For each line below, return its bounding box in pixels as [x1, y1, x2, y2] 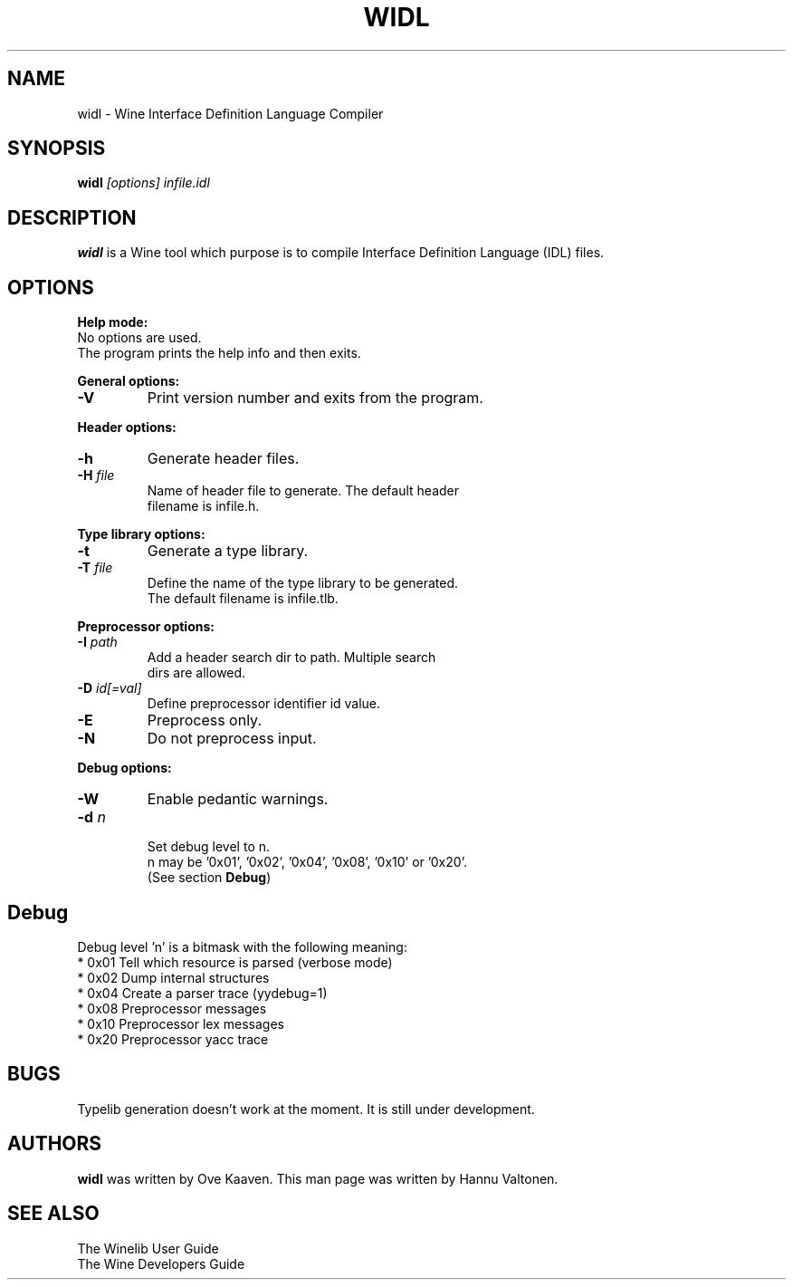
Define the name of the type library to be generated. [147, 575, 459, 591]
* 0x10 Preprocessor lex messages [77, 1015, 284, 1032]
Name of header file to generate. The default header [147, 483, 459, 499]
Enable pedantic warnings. [147, 790, 329, 809]
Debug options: [77, 760, 172, 776]
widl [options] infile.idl [77, 175, 210, 191]
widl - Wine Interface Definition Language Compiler [77, 105, 384, 121]
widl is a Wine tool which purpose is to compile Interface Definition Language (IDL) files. [77, 245, 605, 261]
